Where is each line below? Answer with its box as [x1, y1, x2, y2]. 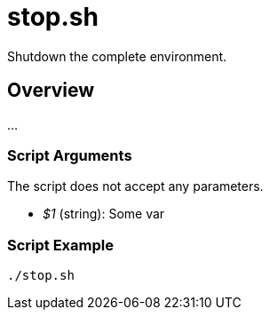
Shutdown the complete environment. [7, 48, 227, 64]
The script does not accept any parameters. [7, 178, 264, 194]
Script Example [7, 235, 114, 254]
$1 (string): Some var [43, 206, 165, 222]
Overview [7, 79, 95, 102]
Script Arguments [7, 146, 132, 164]
